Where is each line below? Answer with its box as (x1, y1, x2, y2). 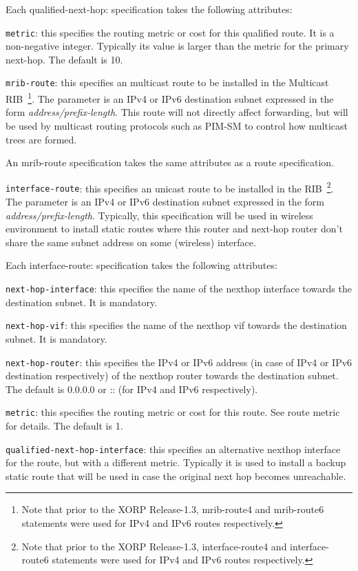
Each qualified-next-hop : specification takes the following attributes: (6, 2, 293, 16)
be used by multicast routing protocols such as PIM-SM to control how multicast (6, 118, 348, 132)
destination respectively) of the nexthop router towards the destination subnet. (6, 368, 339, 383)
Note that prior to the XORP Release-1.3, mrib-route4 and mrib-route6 (21, 502, 324, 517)
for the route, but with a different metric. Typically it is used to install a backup (6, 455, 346, 470)
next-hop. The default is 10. (6, 52, 123, 66)
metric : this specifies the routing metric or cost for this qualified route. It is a (6, 25, 335, 39)
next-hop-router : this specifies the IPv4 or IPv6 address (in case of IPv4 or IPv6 (6, 354, 352, 369)
